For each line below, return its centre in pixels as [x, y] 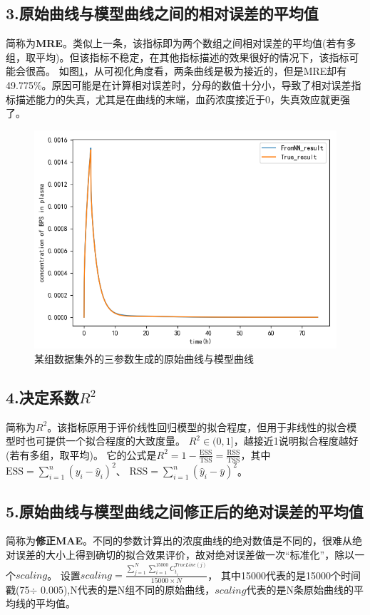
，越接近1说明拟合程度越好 [296, 441]
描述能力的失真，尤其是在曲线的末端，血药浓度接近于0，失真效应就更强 [183, 99]
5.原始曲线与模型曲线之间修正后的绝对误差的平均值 [185, 511]
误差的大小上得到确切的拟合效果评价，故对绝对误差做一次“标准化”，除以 [185, 555]
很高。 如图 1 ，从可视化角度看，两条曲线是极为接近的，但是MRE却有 [186, 71]
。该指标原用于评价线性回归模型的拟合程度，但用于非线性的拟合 [197, 427]
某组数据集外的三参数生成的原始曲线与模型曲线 [144, 358]
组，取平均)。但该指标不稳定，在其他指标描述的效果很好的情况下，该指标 [178, 57]
